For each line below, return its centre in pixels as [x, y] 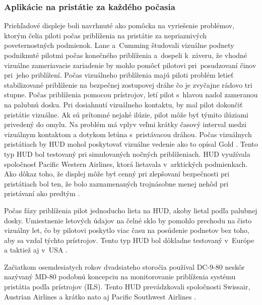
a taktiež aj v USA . [36, 250]
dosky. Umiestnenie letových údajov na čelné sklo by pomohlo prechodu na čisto [128, 220]
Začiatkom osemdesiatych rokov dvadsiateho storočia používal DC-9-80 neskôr [124, 266]
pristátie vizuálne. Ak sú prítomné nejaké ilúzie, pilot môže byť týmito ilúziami [126, 114]
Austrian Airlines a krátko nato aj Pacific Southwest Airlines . [100, 296]
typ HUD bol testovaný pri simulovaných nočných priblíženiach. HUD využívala [127, 154]
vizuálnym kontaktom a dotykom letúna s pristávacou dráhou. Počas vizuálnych [128, 134]
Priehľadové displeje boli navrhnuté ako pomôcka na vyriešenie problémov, [119, 25]
